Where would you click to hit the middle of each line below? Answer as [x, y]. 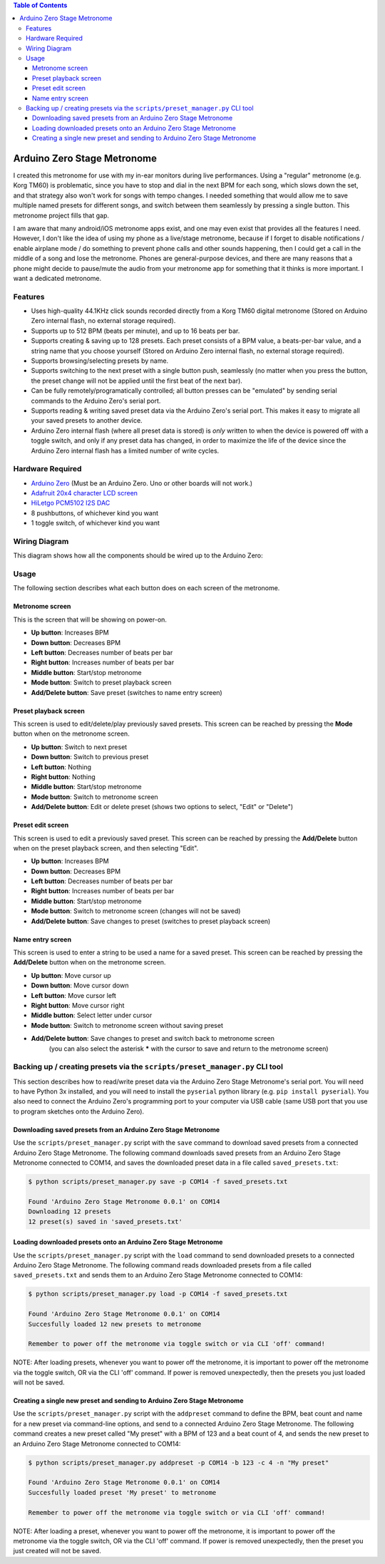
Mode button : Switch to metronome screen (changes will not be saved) [136, 911]
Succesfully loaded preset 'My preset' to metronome [122, 1492]
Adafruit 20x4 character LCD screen [84, 493]
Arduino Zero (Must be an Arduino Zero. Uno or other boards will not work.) [142, 483]
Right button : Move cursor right [78, 1005]
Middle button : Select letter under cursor [92, 1015]
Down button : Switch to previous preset [90, 757]
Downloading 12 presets [70, 1211]
